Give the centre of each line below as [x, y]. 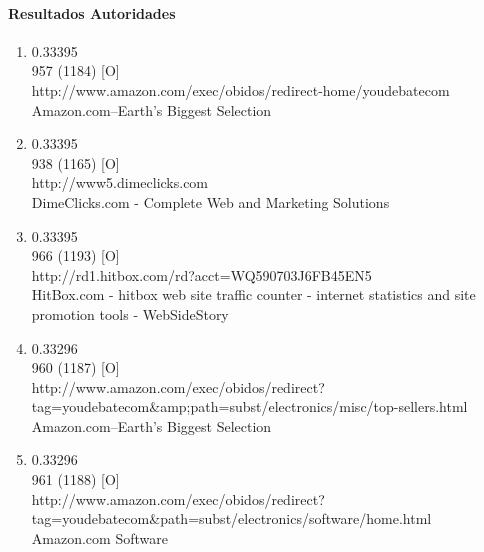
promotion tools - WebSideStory [130, 313]
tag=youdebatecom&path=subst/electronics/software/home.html [231, 518]
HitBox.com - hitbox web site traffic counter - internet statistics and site [253, 294]
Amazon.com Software [99, 537]
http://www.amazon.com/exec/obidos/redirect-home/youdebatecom [240, 89]
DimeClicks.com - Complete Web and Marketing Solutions [210, 201]
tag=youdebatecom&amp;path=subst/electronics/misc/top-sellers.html [249, 406]
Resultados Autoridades [92, 12]
